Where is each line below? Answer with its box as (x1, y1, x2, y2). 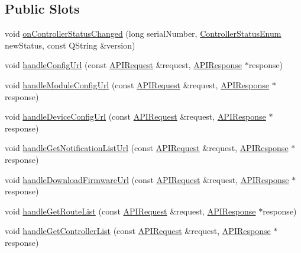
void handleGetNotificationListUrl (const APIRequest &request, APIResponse (5, 142, 289, 154)
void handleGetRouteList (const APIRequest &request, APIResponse (5, 204, 256, 217)
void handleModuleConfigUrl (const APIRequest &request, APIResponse (5, 78, 269, 91)
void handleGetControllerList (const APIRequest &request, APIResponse (5, 225, 271, 237)
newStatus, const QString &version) (5, 39, 135, 51)
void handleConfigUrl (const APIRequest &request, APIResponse (5, 59, 242, 71)
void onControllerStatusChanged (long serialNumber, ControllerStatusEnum (5, 27, 281, 40)
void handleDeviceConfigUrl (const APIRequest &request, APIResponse (5, 110, 266, 123)
